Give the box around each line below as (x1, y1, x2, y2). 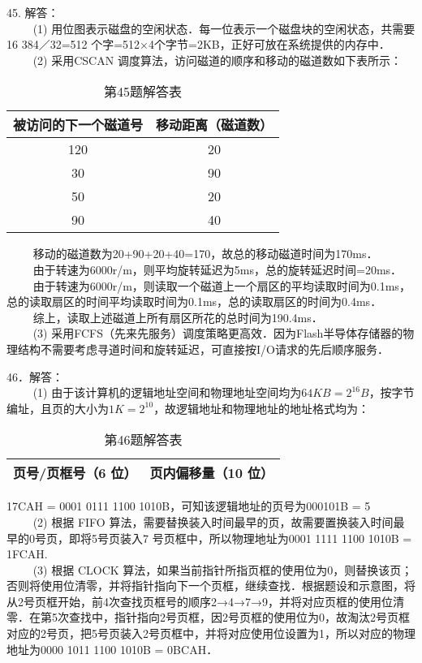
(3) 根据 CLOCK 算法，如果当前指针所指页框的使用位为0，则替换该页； (32, 561, 413, 578)
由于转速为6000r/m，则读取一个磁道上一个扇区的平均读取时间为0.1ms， (32, 277, 411, 294)
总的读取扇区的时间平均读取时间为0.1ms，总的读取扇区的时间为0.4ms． (6, 293, 382, 310)
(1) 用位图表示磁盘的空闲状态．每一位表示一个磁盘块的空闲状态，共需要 (32, 19, 416, 37)
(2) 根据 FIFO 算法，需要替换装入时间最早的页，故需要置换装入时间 (32, 513, 394, 530)
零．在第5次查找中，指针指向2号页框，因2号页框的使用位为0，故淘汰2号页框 (6, 609, 410, 626)
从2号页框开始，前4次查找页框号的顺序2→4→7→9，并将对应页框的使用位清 (6, 592, 404, 609)
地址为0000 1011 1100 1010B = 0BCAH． (6, 640, 218, 657)
